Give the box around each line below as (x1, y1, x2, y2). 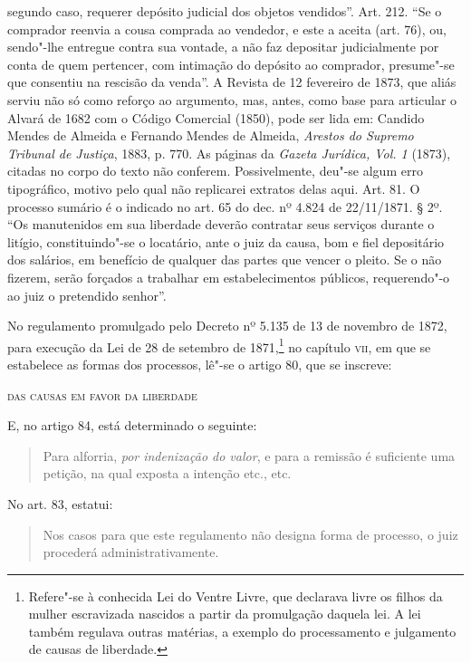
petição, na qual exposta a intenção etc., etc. (43, 464, 292, 483)
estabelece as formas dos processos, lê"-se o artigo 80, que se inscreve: (7, 354, 392, 373)
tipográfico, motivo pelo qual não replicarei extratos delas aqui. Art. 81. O (7, 178, 420, 197)
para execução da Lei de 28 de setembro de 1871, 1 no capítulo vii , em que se (7, 334, 431, 356)
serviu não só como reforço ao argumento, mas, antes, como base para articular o (7, 90, 457, 109)
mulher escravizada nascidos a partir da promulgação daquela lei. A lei (28, 604, 421, 623)
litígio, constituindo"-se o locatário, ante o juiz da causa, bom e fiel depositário (7, 232, 445, 251)
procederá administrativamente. (43, 543, 219, 562)
